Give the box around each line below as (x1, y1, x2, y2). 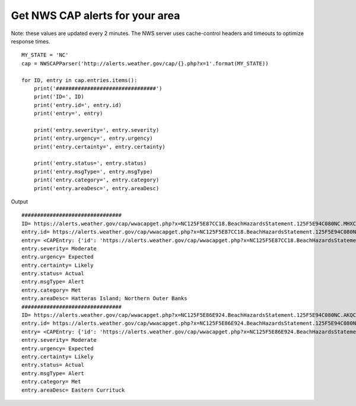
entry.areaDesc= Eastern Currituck (21, 386, 125, 394)
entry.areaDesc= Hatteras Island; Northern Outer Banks (21, 295, 187, 302)
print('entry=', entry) (33, 110, 103, 117)
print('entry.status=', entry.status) (33, 160, 147, 166)
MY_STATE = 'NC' (21, 52, 69, 59)
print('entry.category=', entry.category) (33, 177, 160, 184)
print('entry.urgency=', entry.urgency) (33, 135, 154, 142)
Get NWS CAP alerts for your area (11, 9, 180, 22)
